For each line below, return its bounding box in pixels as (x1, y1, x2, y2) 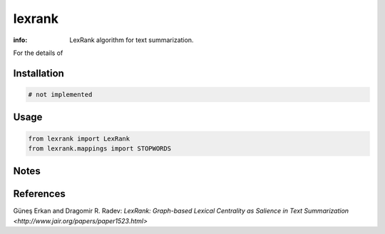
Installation (13, 67, 64, 79)
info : (13, 36, 28, 44)
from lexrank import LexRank (28, 134, 130, 143)
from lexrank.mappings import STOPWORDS (28, 144, 171, 153)
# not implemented (28, 90, 93, 98)
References (13, 188, 66, 200)
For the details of (13, 49, 63, 57)
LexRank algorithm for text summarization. (69, 36, 194, 44)
